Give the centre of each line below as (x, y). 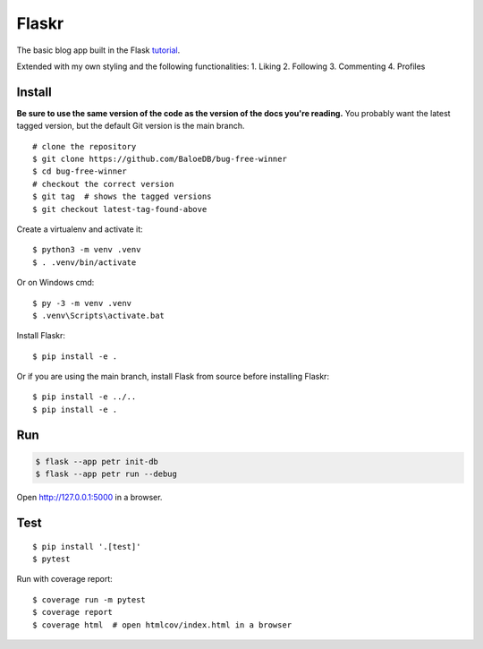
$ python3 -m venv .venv (87, 250)
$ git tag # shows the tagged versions (122, 196)
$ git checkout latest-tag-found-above (120, 209)
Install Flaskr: (41, 336)
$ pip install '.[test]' (87, 547)
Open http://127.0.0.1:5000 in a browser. (89, 498)
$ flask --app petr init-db (97, 461)
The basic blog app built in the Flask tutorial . (98, 50)
